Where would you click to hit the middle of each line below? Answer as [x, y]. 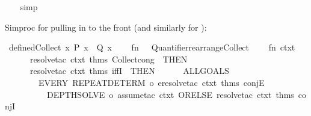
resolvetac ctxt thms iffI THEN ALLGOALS [129, 71]
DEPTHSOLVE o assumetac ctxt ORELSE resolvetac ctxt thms [170, 94]
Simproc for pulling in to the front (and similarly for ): [106, 27]
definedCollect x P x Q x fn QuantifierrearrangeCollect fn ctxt [152, 47]
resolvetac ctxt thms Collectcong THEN [109, 59]
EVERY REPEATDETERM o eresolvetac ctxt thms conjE [151, 82]
